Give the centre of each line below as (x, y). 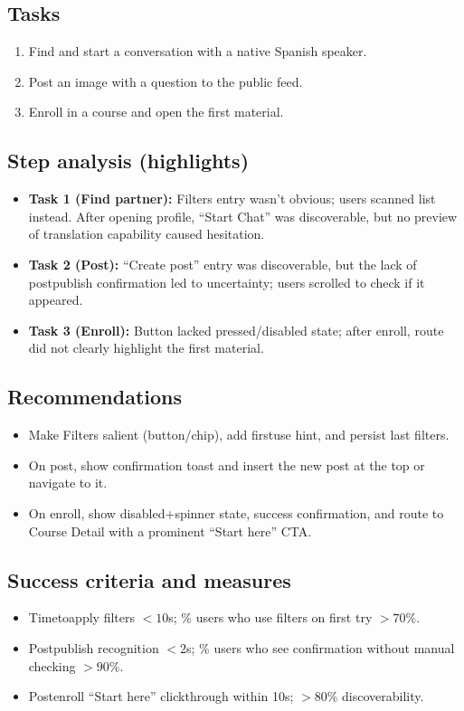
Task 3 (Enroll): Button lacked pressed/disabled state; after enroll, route (236, 330)
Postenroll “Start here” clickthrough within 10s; (161, 696)
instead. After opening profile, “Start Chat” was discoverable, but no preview (243, 216)
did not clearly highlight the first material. (146, 348)
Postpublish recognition (94, 647)
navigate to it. (68, 483)
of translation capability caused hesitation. (147, 234)
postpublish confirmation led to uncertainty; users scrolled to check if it (227, 282)
